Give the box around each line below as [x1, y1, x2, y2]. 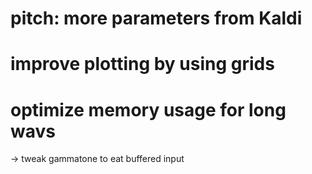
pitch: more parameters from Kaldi [10, 7, 303, 30]
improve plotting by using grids [10, 53, 275, 76]
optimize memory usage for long [10, 98, 287, 121]
